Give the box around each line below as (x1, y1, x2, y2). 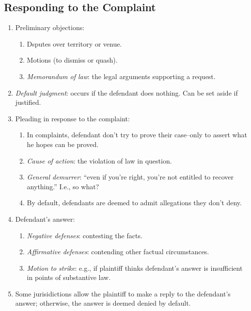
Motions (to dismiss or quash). (27, 55, 118, 65)
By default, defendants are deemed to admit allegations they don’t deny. (27, 197, 242, 208)
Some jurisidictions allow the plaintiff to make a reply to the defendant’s (15, 288, 231, 298)
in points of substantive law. (27, 272, 111, 282)
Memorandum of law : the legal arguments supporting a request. (27, 71, 216, 81)
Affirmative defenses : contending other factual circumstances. (27, 246, 209, 257)
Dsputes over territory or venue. (27, 38, 122, 49)
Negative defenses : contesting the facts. (27, 230, 142, 240)
